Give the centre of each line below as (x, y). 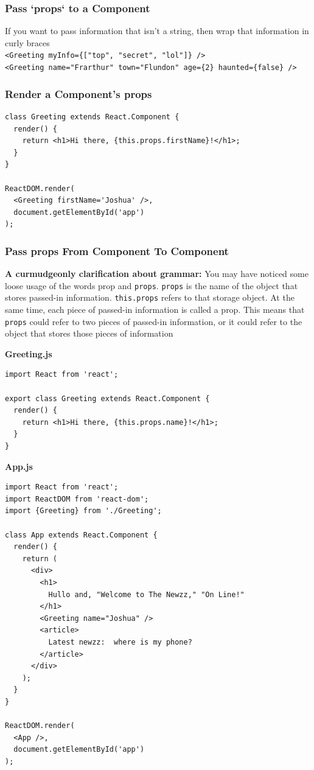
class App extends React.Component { (81, 535)
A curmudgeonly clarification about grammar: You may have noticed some (157, 274)
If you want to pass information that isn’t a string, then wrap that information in (157, 31)
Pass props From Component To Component (117, 250)
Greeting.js (29, 353)
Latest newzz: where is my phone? (120, 642)
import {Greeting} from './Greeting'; (83, 511)
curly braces (27, 42)
